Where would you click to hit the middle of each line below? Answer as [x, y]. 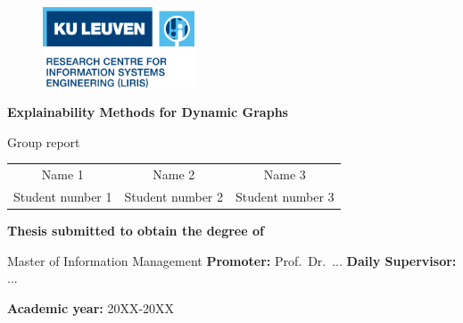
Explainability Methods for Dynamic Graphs [148, 112]
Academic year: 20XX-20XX [91, 307]
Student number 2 [174, 196]
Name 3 [285, 174]
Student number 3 [285, 196]
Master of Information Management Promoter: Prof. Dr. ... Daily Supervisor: [232, 260]
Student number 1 [63, 196]
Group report [44, 141]
